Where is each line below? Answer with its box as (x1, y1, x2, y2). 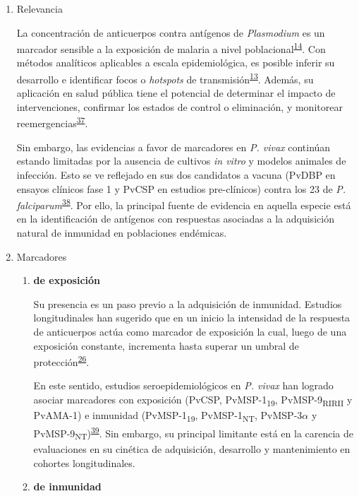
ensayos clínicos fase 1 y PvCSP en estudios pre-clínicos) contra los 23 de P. (16, 181, 346, 196)
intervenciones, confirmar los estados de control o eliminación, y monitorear (16, 99, 343, 114)
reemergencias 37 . (16, 114, 88, 131)
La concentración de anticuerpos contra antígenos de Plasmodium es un (16, 25, 325, 40)
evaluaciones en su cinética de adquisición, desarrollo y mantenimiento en (33, 441, 351, 456)
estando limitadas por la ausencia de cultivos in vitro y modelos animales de (16, 153, 346, 168)
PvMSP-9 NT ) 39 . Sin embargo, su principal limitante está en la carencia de (33, 424, 354, 442)
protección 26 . (33, 353, 90, 369)
